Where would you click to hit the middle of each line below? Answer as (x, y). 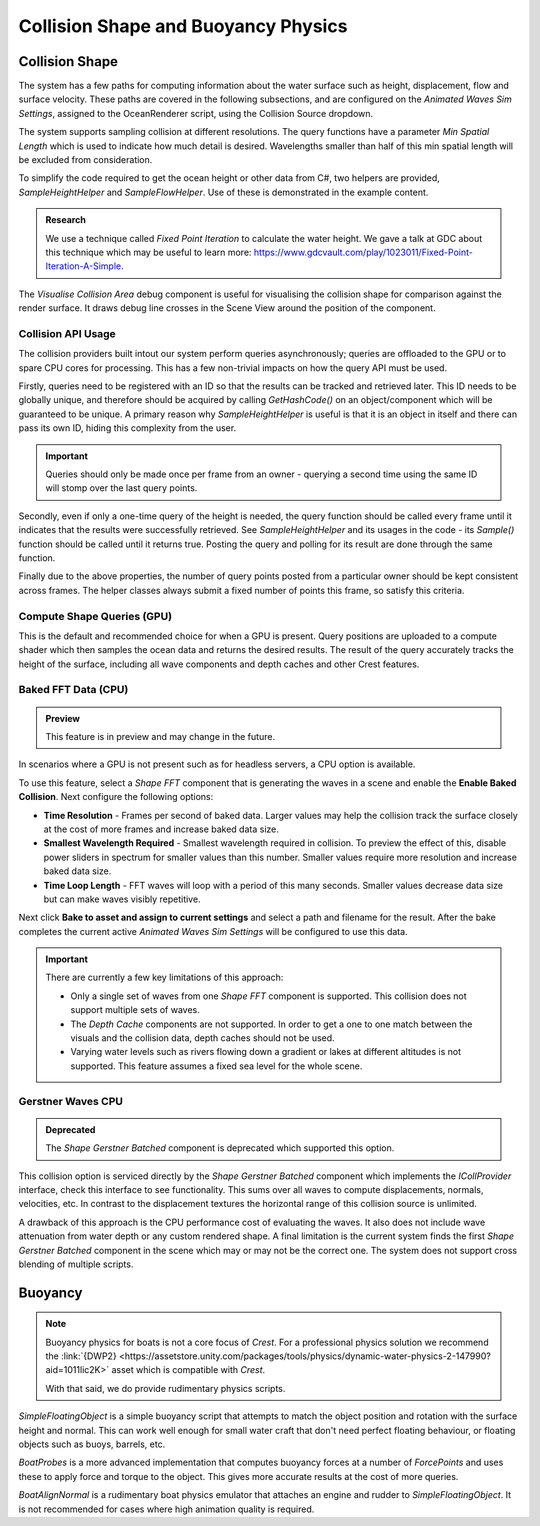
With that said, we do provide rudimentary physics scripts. (165, 1388)
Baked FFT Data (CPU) (73, 690)
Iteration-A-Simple (83, 266)
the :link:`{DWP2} (81, 1356)
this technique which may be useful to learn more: (148, 252)
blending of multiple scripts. (76, 1264)
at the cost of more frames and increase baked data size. (161, 829)
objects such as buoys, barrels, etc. (92, 1444)
